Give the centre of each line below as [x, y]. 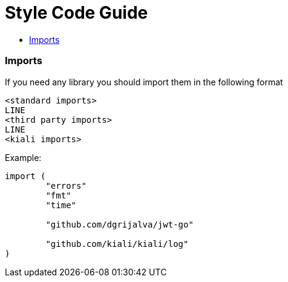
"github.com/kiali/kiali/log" [117, 244]
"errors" [66, 185]
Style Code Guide [77, 13]
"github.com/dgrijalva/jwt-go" [119, 224]
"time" [61, 205]
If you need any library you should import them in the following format [144, 82]
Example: [23, 157]
